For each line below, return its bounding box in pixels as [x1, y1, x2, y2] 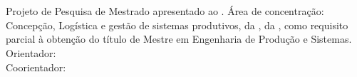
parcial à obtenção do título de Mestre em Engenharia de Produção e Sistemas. [6, 31, 352, 46]
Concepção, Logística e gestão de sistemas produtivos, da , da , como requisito [6, 17, 348, 32]
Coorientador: [6, 59, 66, 74]
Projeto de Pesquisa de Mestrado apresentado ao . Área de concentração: [6, 4, 324, 19]
